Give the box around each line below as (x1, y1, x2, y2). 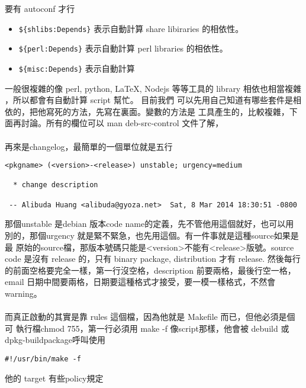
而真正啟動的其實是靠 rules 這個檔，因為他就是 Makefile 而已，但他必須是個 (5, 310, 295, 323)
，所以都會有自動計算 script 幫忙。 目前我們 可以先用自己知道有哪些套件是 (5, 94, 293, 106)
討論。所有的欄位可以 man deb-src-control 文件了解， (21, 117, 224, 129)
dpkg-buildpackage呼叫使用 (5, 334, 105, 346)
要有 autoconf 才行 (5, 2, 75, 14)
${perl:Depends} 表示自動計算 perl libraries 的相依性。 (18, 42, 228, 54)
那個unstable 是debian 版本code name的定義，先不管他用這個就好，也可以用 (5, 217, 294, 230)
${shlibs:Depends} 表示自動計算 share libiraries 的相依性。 (18, 22, 244, 34)
